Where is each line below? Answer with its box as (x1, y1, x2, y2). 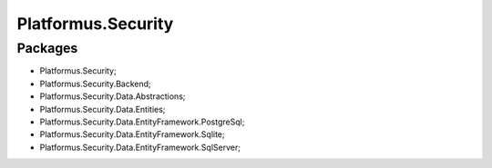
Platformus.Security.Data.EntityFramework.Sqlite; (39, 129, 225, 140)
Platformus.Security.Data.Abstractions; (39, 91, 186, 102)
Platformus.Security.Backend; (39, 78, 152, 89)
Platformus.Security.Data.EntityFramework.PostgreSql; (39, 116, 245, 127)
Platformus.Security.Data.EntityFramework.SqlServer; (39, 142, 241, 153)
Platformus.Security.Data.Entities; (39, 104, 166, 114)
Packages (16, 40, 78, 56)
